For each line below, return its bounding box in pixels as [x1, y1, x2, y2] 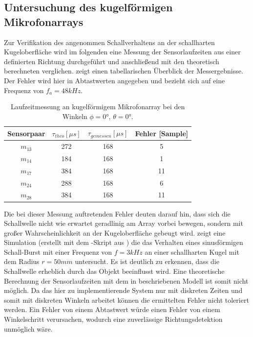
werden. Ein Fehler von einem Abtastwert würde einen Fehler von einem [4, 304, 220, 314]
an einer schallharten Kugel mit [145, 246, 239, 257]
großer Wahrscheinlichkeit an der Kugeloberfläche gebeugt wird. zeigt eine [4, 227, 226, 238]
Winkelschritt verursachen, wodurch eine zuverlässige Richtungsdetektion [4, 314, 223, 324]
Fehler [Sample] [135, 128, 189, 138]
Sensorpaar [7, 128, 45, 138]
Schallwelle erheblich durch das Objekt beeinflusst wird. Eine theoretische [4, 266, 225, 276]
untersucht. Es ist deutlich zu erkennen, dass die [75, 256, 219, 266]
